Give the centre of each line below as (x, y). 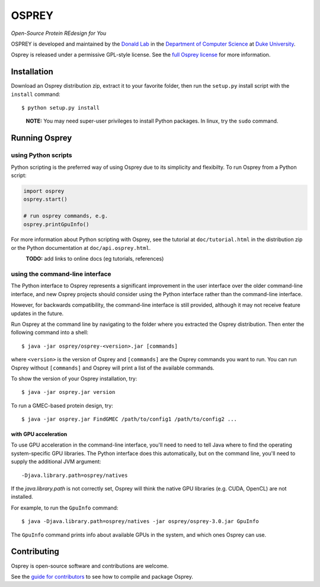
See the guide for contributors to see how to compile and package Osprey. (102, 576)
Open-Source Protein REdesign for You (59, 33)
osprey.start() (45, 199)
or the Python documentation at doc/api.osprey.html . (81, 248)
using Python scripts (41, 155)
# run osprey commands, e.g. (66, 216)
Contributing (35, 552)
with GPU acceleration (39, 434)
